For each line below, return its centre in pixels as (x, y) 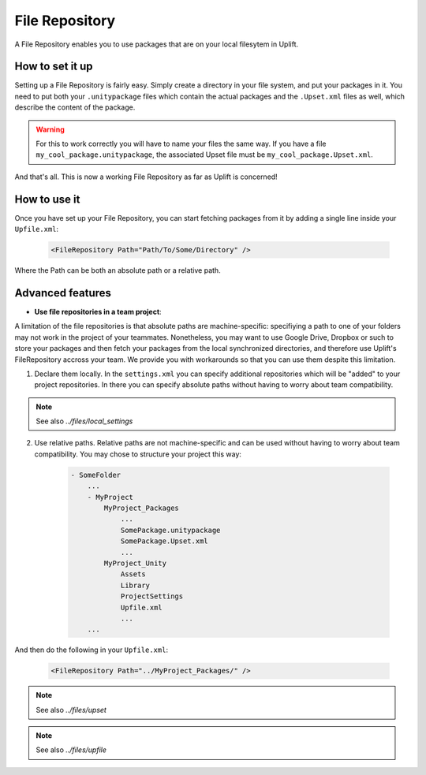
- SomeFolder (96, 475)
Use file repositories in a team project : (98, 311)
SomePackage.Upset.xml (164, 541)
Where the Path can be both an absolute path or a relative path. (118, 270)
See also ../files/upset (71, 710)
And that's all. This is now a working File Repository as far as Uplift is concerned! (146, 177)
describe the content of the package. (75, 107)
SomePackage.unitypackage (170, 530)
